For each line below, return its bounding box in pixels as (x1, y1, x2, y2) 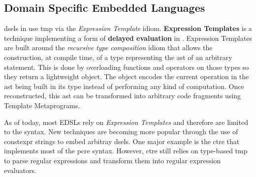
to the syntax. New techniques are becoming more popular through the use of (4, 126, 238, 137)
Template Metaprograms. (4, 100, 80, 110)
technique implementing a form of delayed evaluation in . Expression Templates (4, 32, 252, 43)
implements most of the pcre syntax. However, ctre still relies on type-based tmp (4, 146, 248, 156)
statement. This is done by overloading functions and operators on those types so (4, 61, 249, 72)
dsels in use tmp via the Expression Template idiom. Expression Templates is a (4, 23, 252, 33)
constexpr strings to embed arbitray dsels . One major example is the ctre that (4, 136, 240, 146)
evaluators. (4, 165, 36, 175)
